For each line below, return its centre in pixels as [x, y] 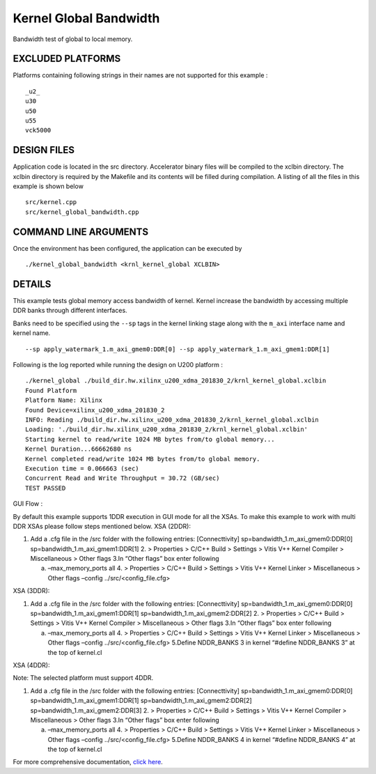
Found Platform [51, 390]
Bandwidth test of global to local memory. [73, 39]
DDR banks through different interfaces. [70, 311]
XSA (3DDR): [31, 591]
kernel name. [32, 333]
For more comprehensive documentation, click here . [88, 762]
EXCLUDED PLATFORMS [67, 59]
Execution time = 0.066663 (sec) [82, 468]
